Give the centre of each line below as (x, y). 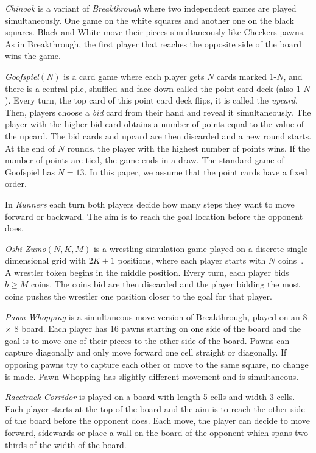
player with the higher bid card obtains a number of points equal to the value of (155, 124)
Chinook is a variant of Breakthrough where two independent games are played (151, 8)
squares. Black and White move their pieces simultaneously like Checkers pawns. (155, 32)
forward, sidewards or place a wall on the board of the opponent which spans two (156, 432)
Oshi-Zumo (26, 248)
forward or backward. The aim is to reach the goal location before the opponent (154, 216)
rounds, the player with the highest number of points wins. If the (188, 148)
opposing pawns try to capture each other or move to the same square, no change (157, 364)
